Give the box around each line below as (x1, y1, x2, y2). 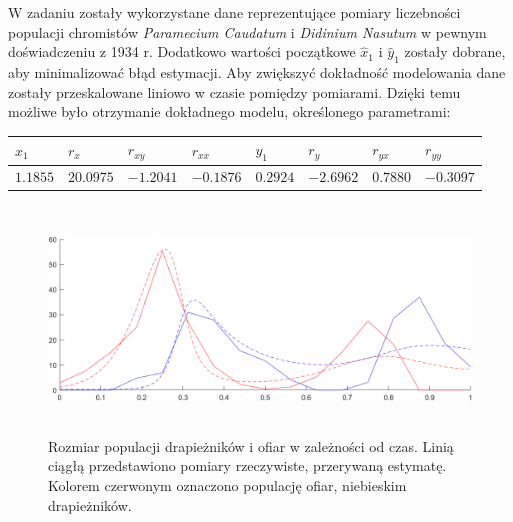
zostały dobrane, (404, 41, 506, 62)
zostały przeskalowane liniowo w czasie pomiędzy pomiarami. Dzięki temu (8, 81, 461, 102)
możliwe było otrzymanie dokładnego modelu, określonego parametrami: (8, 101, 451, 122)
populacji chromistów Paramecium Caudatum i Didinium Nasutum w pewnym (8, 21, 487, 42)
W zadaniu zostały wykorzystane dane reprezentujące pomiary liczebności (8, 2, 461, 22)
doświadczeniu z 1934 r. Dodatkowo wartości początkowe (8, 41, 356, 62)
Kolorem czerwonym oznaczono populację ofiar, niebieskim (48, 474, 407, 495)
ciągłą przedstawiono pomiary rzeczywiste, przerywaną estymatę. (48, 455, 447, 476)
